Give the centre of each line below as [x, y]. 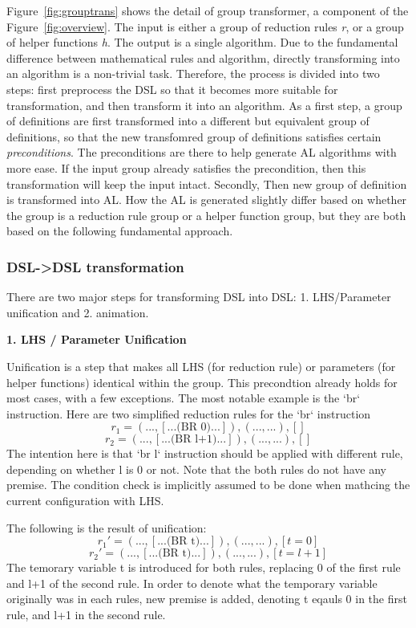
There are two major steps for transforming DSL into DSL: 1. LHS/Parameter [199, 297]
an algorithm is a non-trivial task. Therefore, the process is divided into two [193, 73]
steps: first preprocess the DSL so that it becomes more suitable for [172, 89]
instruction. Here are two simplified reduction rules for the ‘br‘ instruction [189, 413]
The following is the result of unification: [107, 527]
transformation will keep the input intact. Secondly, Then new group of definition [207, 184]
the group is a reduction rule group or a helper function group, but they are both [206, 215]
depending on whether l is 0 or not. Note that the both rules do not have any [196, 469]
